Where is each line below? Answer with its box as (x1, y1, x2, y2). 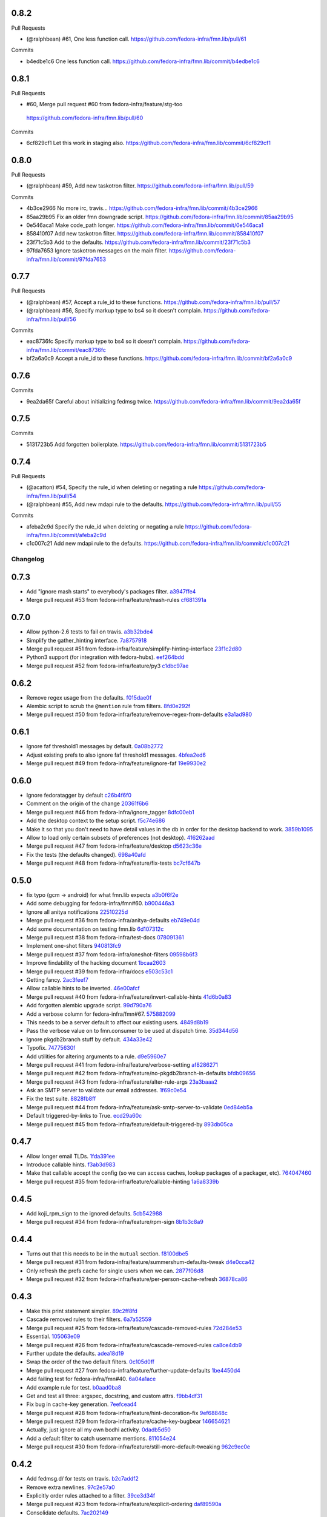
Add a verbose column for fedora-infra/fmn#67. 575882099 (26, 1010, 176, 1018)
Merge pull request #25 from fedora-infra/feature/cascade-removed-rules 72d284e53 (26, 1324, 242, 1331)
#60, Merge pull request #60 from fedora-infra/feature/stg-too (26, 100, 183, 107)
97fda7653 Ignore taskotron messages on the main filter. (26, 247, 168, 254)
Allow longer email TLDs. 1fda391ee (26, 1152, 115, 1160)
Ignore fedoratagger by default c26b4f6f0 (26, 792, 132, 799)
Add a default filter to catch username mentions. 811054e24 (26, 1434, 176, 1442)
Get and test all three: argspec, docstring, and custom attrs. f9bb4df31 (26, 1392, 203, 1399)
